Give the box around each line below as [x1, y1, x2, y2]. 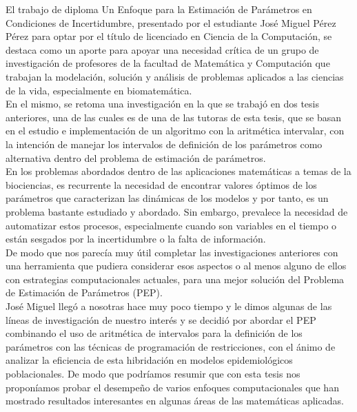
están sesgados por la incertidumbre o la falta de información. [6, 231, 266, 246]
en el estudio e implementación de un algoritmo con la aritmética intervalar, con [6, 123, 345, 138]
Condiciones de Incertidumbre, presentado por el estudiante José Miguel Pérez [6, 15, 336, 30]
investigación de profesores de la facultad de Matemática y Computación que [6, 56, 330, 70]
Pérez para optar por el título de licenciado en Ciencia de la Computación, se [6, 29, 332, 43]
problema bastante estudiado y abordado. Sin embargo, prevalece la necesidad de [6, 204, 348, 218]
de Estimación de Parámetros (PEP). [6, 285, 163, 300]
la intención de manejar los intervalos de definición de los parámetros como [6, 136, 323, 151]
